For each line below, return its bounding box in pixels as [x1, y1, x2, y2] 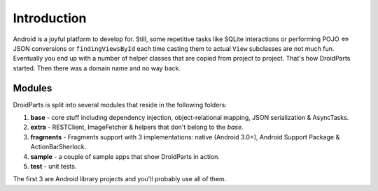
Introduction [13, 10, 87, 26]
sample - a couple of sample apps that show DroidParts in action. [30, 152, 220, 160]
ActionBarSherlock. [30, 143, 87, 151]
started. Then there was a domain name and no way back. [13, 63, 181, 72]
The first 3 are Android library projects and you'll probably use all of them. [13, 175, 227, 183]
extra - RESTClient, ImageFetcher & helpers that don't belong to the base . [30, 123, 244, 132]
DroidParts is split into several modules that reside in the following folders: [13, 100, 227, 109]
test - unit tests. [30, 162, 77, 170]
